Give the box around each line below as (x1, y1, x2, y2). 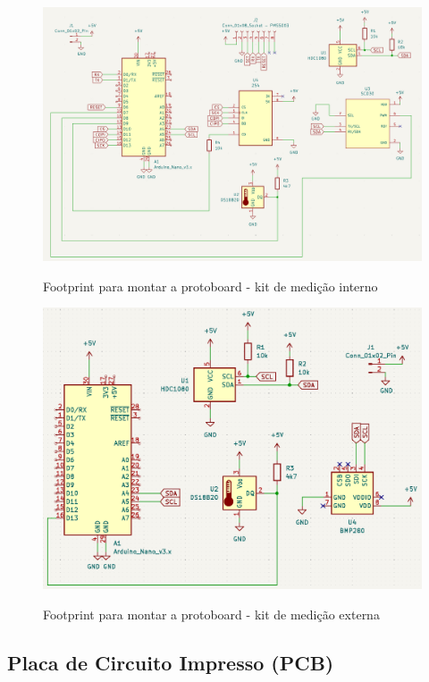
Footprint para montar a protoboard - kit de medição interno (43, 276, 378, 295)
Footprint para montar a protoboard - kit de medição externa (43, 604, 380, 623)
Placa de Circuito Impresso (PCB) (7, 648, 334, 676)
